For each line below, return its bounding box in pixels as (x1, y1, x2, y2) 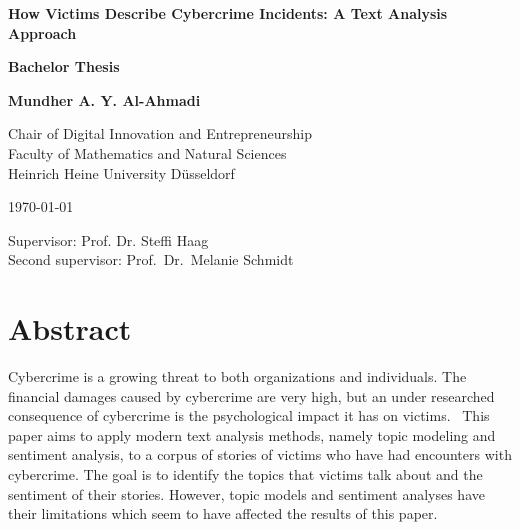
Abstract (8, 308, 132, 349)
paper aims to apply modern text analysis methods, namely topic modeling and (8, 424, 496, 445)
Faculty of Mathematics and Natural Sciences (8, 142, 287, 163)
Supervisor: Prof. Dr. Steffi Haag (8, 229, 209, 250)
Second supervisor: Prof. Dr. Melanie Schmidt (8, 249, 294, 270)
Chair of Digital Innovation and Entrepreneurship (8, 123, 313, 144)
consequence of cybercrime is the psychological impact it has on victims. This (8, 405, 490, 426)
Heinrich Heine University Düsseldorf (8, 162, 235, 183)
